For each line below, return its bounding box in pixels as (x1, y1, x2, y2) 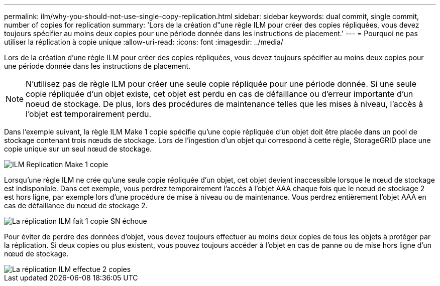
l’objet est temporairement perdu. (26, 109, 152, 119)
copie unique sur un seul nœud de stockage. (4, 145, 152, 153)
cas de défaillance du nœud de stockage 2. (4, 201, 148, 210)
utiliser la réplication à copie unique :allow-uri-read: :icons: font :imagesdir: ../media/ (4, 38, 283, 46)
